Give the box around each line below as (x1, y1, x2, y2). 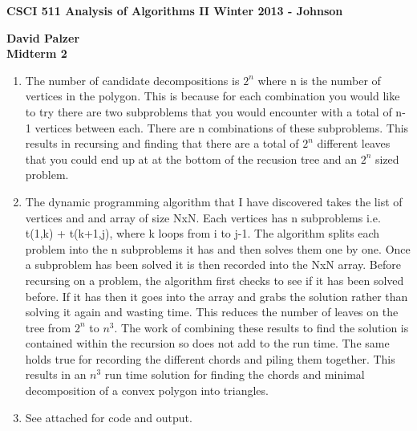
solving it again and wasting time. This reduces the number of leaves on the (25, 303, 399, 320)
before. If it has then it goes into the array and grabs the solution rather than (25, 287, 408, 304)
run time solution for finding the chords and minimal (104, 366, 365, 383)
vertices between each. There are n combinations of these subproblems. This (34, 119, 409, 136)
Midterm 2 (6, 45, 67, 62)
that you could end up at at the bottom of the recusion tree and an (25, 150, 357, 167)
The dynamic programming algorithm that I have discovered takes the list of (25, 193, 403, 209)
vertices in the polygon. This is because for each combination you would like (25, 87, 400, 104)
